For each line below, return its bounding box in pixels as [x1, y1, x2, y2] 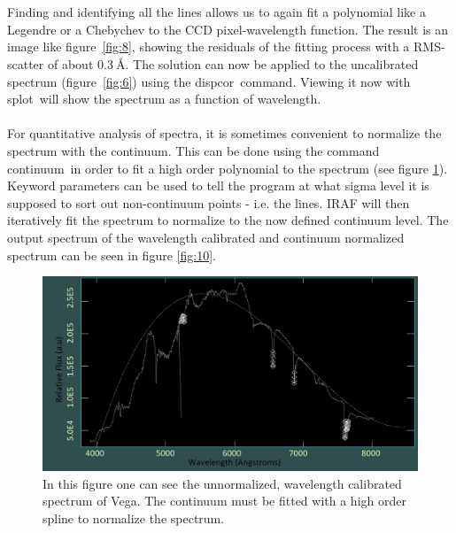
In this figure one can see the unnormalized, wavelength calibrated [43, 474, 402, 492]
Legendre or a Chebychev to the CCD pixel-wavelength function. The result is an [7, 19, 449, 38]
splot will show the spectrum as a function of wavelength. [7, 89, 321, 108]
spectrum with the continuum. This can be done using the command [7, 141, 380, 159]
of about [47, 54, 94, 73]
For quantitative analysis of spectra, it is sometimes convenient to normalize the [7, 124, 442, 143]
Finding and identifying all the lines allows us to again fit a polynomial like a [7, 3, 426, 21]
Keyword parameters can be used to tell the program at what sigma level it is [7, 176, 429, 195]
